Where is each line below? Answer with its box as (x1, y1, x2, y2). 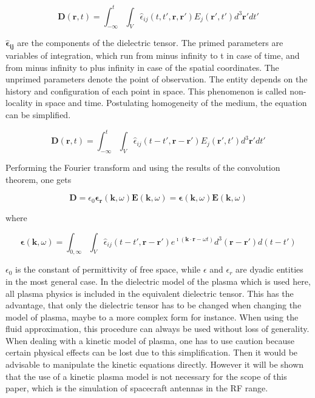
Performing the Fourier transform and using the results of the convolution (5, 161, 280, 173)
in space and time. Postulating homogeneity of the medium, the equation (35, 96, 307, 109)
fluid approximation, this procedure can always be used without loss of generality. (5, 322, 310, 335)
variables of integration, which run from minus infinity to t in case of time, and (5, 49, 300, 62)
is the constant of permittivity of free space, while (15, 263, 201, 276)
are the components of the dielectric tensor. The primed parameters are (17, 36, 283, 49)
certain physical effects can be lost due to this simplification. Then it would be (5, 346, 298, 359)
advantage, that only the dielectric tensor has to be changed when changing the (5, 299, 302, 311)
